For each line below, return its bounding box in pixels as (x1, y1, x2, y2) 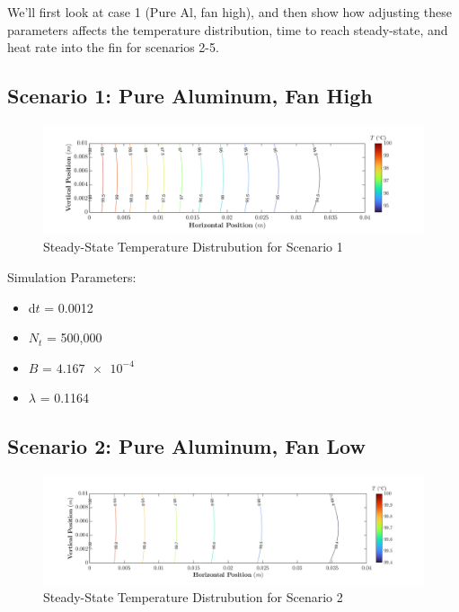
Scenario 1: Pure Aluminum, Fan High (7, 82, 373, 110)
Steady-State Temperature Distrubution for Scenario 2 (43, 588, 343, 607)
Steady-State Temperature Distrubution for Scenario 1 (43, 237, 343, 256)
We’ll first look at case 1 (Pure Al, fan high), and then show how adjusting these (7, 3, 452, 21)
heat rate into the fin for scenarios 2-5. (7, 38, 219, 57)
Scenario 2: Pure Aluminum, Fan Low (7, 432, 366, 460)
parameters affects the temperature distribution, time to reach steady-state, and (7, 20, 448, 39)
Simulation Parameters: (7, 267, 137, 286)
